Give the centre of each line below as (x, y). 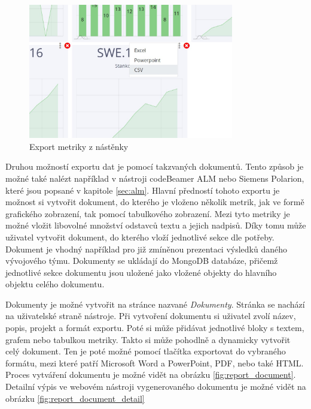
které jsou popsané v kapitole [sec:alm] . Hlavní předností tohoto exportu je (143, 190)
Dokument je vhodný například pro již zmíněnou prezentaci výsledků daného (147, 249)
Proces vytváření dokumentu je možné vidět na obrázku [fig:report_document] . (151, 375)
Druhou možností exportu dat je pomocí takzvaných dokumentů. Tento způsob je (155, 166)
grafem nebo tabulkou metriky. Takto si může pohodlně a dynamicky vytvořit (148, 339)
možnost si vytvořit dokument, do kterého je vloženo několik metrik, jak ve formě (155, 202)
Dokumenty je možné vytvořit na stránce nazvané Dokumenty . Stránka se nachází (155, 304)
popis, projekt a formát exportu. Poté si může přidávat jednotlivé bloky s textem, (155, 328)
